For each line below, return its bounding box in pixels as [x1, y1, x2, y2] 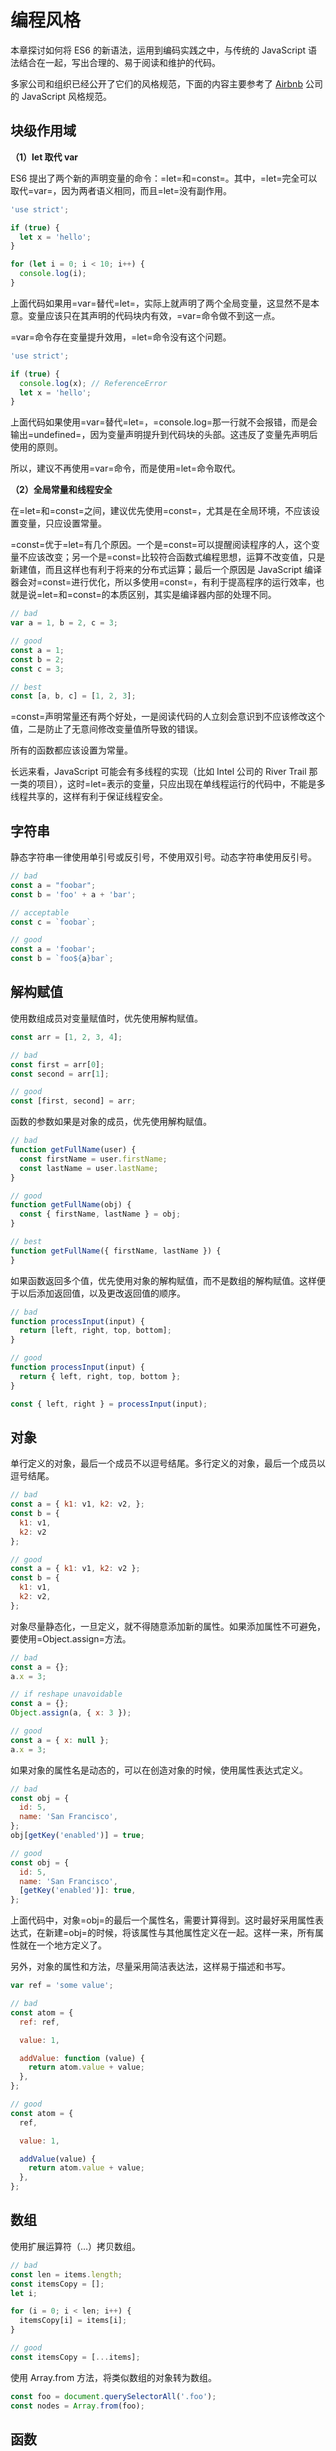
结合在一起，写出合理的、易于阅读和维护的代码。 [18, 56, 221, 68]
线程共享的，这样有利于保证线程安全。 [10, 791, 168, 803]
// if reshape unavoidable [10, 1689, 123, 1700]
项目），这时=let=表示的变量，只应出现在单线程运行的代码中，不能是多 [36, 778, 326, 790]
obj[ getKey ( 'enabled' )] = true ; [10, 1831, 145, 1841]
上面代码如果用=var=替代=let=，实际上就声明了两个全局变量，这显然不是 [10, 297, 312, 309]
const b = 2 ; [10, 654, 65, 665]
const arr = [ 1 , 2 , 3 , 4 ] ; [10, 1032, 123, 1042]
